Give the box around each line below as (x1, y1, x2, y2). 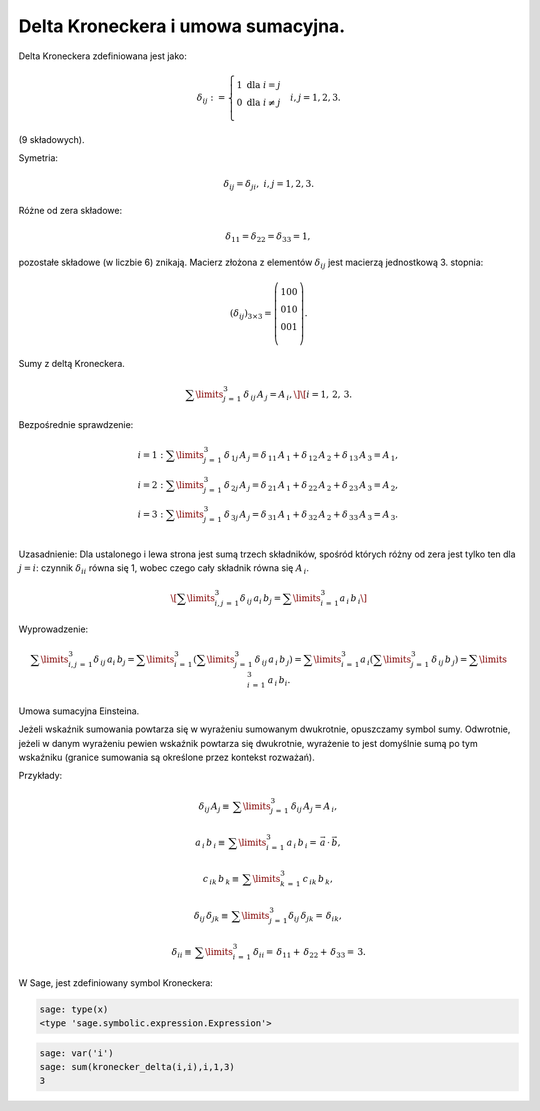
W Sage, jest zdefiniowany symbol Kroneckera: (18, 976, 214, 989)
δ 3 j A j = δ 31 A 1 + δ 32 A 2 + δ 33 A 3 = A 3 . (223, 509, 399, 522)
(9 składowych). (18, 133, 85, 145)
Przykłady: (18, 770, 63, 782)
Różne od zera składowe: (18, 204, 123, 216)
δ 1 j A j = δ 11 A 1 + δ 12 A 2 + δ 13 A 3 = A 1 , (223, 449, 399, 463)
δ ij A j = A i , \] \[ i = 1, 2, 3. (243, 388, 353, 402)
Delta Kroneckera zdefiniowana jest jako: (18, 50, 187, 62)
